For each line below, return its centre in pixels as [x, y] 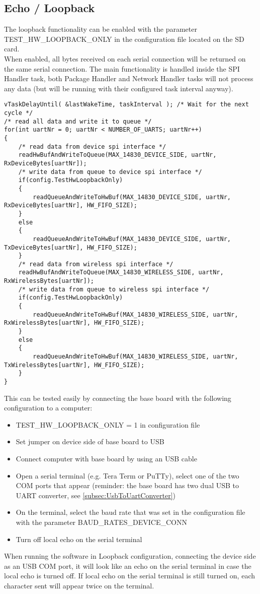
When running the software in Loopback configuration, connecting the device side [130, 556]
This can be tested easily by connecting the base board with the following [118, 398]
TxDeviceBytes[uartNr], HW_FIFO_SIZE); [71, 247]
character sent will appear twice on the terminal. [79, 585]
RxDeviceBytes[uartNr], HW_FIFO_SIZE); [71, 205]
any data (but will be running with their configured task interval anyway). [119, 88]
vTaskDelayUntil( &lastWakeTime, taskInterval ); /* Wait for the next [126, 105]
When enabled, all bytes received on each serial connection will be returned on [125, 58]
